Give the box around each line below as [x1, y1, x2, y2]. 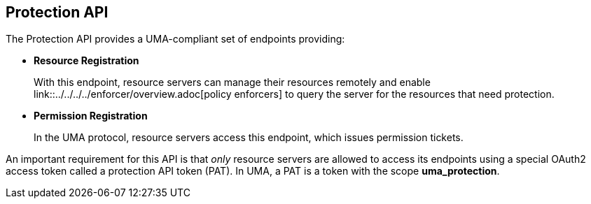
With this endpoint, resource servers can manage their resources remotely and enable [34, 76, 431, 89]
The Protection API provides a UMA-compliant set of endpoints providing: [6, 33, 345, 45]
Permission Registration [34, 110, 148, 122]
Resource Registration [34, 54, 139, 67]
